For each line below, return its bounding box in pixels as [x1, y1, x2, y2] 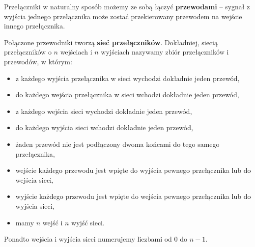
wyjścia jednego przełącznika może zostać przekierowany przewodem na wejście [4, 11, 242, 21]
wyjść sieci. [71, 217, 105, 227]
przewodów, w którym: [4, 56, 72, 66]
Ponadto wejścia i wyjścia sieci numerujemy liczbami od [4, 234, 172, 244]
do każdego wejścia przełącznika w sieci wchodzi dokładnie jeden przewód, [15, 89, 239, 100]
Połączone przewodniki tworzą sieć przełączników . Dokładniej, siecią [4, 37, 218, 47]
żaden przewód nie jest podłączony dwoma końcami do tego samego [15, 138, 220, 149]
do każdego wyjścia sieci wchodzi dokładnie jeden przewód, [15, 122, 193, 133]
